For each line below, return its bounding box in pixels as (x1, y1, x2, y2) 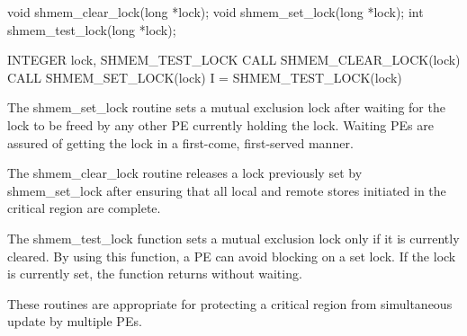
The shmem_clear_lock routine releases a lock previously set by (7, 164, 363, 182)
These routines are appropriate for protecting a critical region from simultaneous (7, 294, 453, 313)
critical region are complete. (7, 199, 161, 217)
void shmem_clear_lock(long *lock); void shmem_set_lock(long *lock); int (7, 3, 424, 21)
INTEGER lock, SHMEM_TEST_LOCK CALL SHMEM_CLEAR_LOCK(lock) (7, 50, 461, 69)
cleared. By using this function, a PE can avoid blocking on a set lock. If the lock (7, 246, 456, 265)
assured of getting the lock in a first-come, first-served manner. (7, 133, 354, 152)
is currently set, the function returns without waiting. (7, 264, 302, 283)
